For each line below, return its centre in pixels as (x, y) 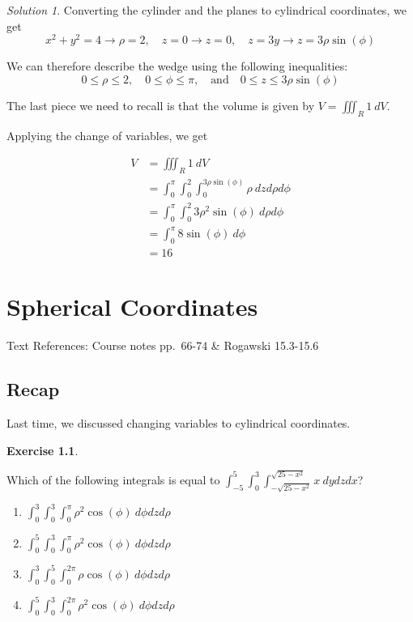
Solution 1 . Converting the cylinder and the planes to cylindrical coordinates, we (206, 10)
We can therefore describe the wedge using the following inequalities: (177, 66)
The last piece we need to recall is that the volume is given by (161, 105)
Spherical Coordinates (132, 307)
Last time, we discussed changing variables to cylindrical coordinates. (179, 423)
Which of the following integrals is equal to (113, 479)
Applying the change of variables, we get (107, 135)
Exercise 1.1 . (43, 450)
